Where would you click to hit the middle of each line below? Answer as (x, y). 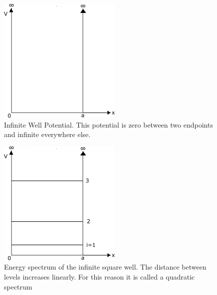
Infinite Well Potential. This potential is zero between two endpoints (108, 124)
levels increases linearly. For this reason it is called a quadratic (100, 276)
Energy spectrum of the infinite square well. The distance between (105, 267)
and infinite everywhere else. (47, 134)
